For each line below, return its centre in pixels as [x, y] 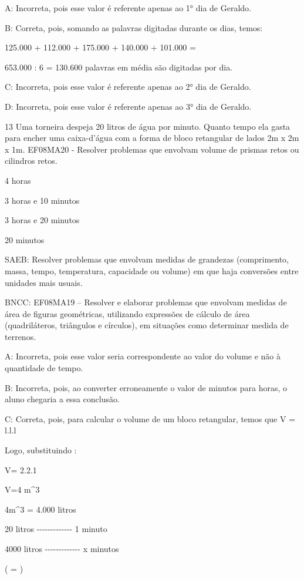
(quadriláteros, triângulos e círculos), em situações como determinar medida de [147, 325]
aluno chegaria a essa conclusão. [62, 399]
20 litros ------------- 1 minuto [56, 529]
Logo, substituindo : [41, 450]
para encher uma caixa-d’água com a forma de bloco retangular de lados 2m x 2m [152, 138]
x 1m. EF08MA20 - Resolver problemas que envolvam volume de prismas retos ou [152, 149]
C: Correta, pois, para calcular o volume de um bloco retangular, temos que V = [150, 418]
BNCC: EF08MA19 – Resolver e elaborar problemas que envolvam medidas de [146, 302]
